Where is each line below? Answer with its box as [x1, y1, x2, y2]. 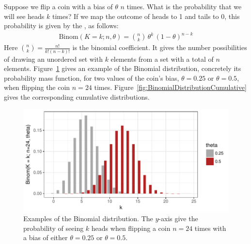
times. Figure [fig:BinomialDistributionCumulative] [94, 82, 247, 92]
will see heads [4, 11, 45, 21]
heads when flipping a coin [91, 223, 171, 233]
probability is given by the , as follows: [4, 20, 119, 31]
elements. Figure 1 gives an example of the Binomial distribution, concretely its [4, 63, 241, 73]
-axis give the [158, 213, 198, 224]
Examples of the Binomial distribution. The [23, 213, 153, 224]
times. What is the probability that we [126, 1, 242, 11]
